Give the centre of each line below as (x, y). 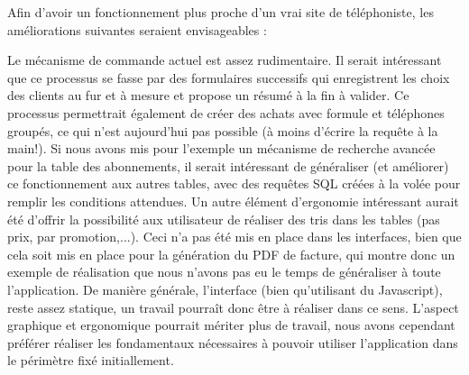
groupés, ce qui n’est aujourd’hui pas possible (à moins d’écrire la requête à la (223, 130)
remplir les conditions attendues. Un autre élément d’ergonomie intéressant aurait (233, 201)
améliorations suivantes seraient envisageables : (137, 29)
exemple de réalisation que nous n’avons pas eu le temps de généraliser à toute (224, 272)
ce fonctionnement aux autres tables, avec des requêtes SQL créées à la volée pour (234, 183)
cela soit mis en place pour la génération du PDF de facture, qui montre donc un (231, 254)
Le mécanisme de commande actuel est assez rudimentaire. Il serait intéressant (225, 60)
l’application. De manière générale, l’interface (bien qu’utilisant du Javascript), (225, 289)
